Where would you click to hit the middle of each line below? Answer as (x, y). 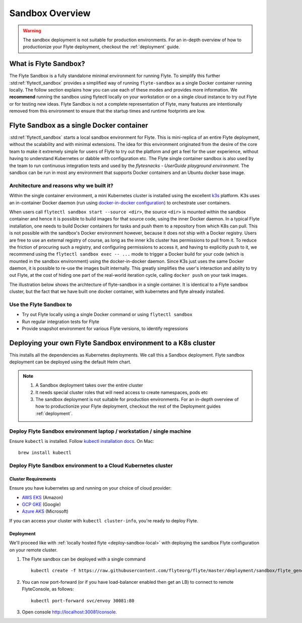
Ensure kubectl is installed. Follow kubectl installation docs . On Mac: (82, 441)
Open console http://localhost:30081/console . (69, 612)
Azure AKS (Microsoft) (45, 511)
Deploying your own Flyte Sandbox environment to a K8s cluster (112, 343)
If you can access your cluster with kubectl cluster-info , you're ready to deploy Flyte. (104, 520)
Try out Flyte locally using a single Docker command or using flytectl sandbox (107, 315)
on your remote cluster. (33, 550)
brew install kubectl (45, 453)
